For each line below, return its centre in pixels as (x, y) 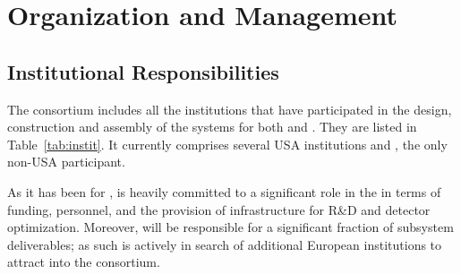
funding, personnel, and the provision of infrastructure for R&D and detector (219, 209)
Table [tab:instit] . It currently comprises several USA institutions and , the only (227, 144)
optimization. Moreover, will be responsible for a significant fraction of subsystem (230, 227)
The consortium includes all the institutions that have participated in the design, (230, 109)
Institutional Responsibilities (143, 71)
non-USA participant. (66, 162)
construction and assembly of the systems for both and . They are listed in (212, 127)
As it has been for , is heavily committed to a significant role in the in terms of (224, 191)
